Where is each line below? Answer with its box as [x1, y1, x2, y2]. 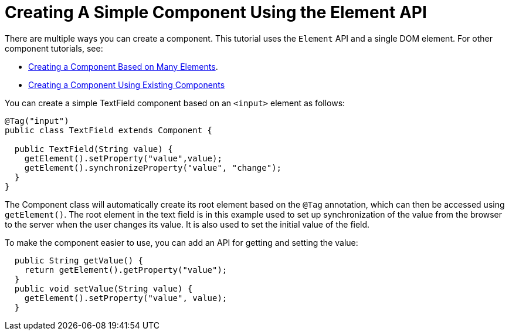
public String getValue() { [14, 255, 144, 265]
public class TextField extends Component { [5, 125, 213, 135]
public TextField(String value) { [14, 144, 173, 154]
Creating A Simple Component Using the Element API [5, 2, 427, 22]
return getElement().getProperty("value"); [24, 265, 228, 275]
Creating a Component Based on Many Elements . [28, 61, 218, 72]
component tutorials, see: [5, 43, 103, 53]
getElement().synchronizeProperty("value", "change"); [24, 163, 282, 172]
